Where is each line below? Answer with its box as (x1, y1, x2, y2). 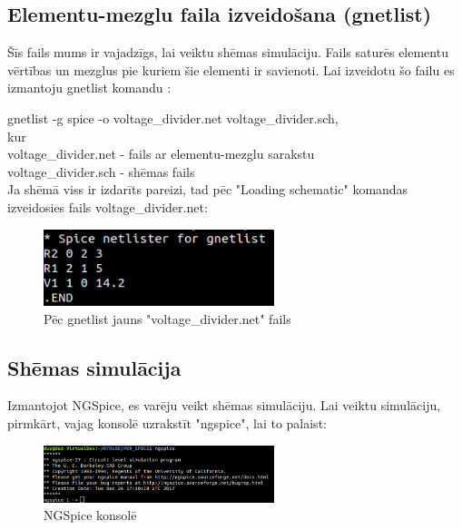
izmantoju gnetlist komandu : (7, 78, 172, 97)
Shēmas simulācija (7, 353, 182, 381)
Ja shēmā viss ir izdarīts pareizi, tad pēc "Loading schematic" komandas (7, 180, 408, 199)
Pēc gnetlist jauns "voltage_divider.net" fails (44, 309, 291, 328)
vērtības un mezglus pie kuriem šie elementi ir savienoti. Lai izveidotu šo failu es (7, 60, 455, 79)
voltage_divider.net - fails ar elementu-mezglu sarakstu (7, 144, 315, 163)
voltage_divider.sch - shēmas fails (7, 162, 195, 181)
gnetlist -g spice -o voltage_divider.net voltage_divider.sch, (7, 108, 339, 127)
